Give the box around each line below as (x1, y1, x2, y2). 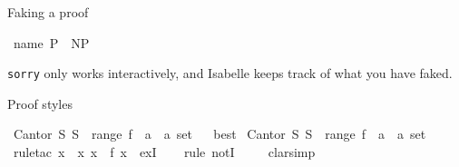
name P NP (13, 33, 90, 52)
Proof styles (7, 93, 73, 113)
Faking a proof (7, 3, 89, 21)
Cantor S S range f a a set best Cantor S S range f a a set (13, 124, 426, 143)
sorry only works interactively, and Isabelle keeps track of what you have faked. (7, 64, 453, 83)
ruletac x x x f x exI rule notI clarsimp (13, 142, 316, 162)
